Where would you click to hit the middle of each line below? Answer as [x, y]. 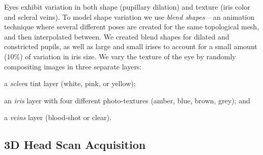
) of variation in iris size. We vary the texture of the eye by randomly [128, 56]
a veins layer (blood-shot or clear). [58, 117]
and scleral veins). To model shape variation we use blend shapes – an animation [129, 16]
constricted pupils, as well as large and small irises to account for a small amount [131, 46]
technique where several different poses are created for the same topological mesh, [132, 27]
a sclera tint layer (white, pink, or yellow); [70, 83]
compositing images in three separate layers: [73, 66]
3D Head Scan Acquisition [75, 145]
